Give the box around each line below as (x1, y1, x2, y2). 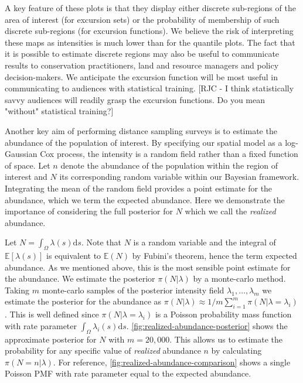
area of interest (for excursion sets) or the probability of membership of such (5, 13, 280, 25)
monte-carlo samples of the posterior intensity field (42, 283, 224, 296)
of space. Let (5, 159, 50, 171)
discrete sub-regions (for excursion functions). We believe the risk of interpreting (5, 25, 294, 37)
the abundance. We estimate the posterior (5, 272, 155, 285)
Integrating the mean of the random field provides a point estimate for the (5, 182, 273, 194)
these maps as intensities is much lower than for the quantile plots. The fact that (5, 36, 295, 48)
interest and (5, 170, 47, 183)
